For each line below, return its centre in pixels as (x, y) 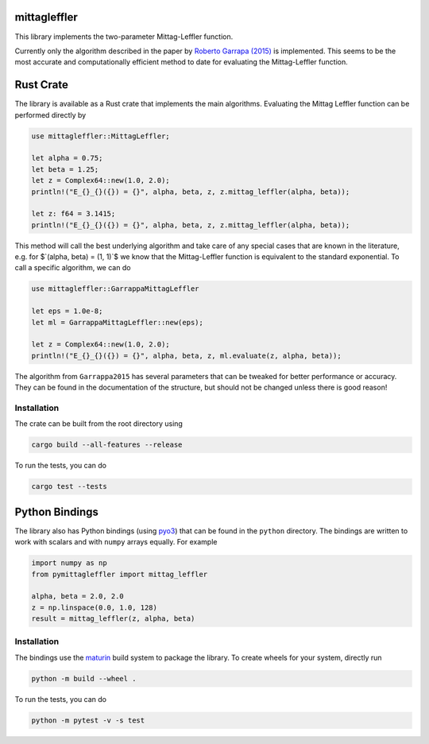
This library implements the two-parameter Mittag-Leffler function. (124, 37)
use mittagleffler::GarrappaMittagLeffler (115, 289)
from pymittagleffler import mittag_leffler (120, 574)
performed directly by (50, 114)
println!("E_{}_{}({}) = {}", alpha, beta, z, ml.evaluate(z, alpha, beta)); (186, 355)
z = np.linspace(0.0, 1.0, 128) (95, 607)
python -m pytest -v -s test (88, 720)
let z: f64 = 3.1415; (73, 214)
